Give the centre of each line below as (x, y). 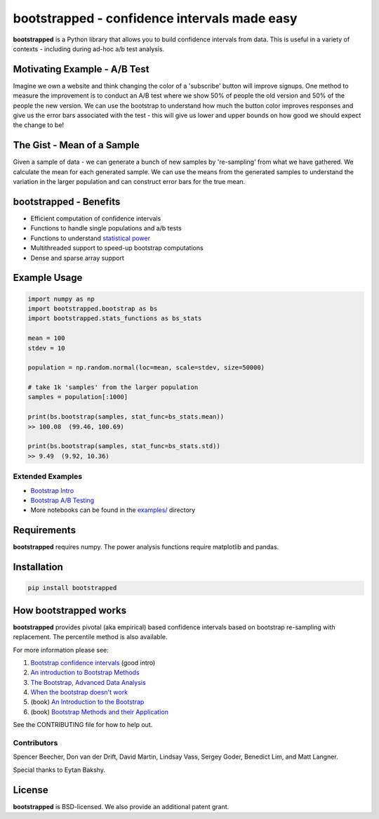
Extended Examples (48, 476)
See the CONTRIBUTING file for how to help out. (83, 725)
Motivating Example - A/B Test (81, 69)
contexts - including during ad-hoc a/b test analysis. (89, 48)
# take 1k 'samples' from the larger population (113, 387)
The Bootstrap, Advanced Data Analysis (88, 682)
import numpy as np (61, 299)
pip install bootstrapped (72, 588)
